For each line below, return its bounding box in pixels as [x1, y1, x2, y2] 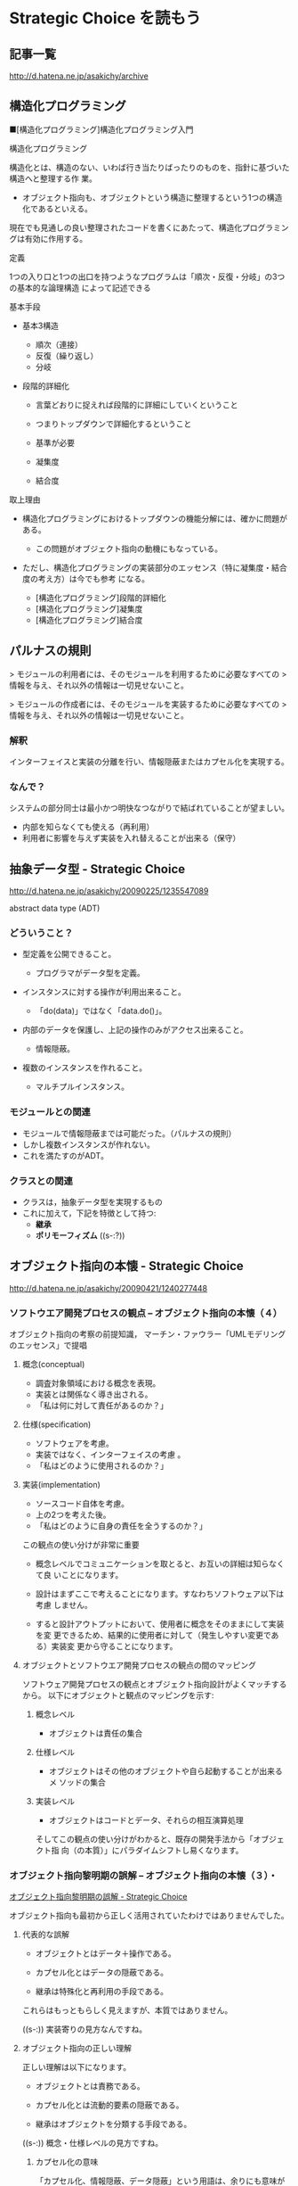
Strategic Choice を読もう [9, 8, 202, 29]
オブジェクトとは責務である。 [35, 2081, 145, 2091]
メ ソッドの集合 [48, 1777, 107, 1788]
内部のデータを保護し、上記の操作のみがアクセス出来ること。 [21, 1025, 249, 1035]
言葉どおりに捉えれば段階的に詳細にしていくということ [35, 399, 238, 410]
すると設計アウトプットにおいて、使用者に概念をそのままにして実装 [35, 1619, 285, 1629]
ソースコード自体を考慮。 [35, 1498, 129, 1509]
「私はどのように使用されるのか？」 [35, 1460, 169, 1472]
